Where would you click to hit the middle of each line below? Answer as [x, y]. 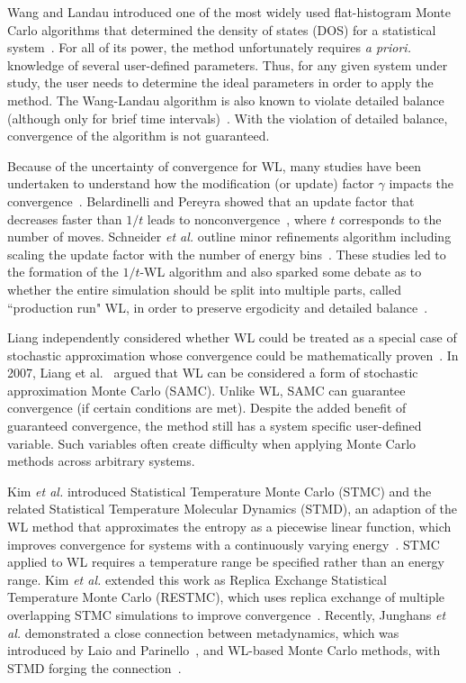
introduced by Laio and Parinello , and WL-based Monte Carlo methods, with [224, 650]
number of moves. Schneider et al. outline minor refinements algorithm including [229, 237]
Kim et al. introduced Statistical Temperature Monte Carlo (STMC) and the [220, 491]
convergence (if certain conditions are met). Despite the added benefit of [207, 408]
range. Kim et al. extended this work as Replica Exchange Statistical [197, 579]
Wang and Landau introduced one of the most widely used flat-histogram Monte [229, 12]
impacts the [421, 183]
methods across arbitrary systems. [101, 461]
